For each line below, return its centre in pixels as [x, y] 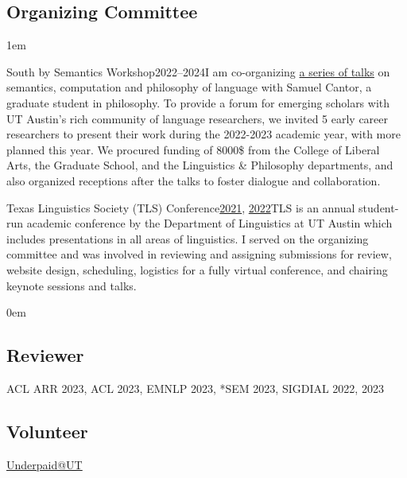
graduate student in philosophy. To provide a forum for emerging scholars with [198, 102]
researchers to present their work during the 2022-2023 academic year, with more [203, 134]
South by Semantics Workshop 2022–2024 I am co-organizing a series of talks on [198, 71]
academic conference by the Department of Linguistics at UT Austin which [209, 223]
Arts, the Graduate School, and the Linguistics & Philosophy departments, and [200, 165]
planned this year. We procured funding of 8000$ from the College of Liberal [193, 149]
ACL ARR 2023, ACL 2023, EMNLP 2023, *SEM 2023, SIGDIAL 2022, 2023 [195, 388]
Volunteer [47, 431]
